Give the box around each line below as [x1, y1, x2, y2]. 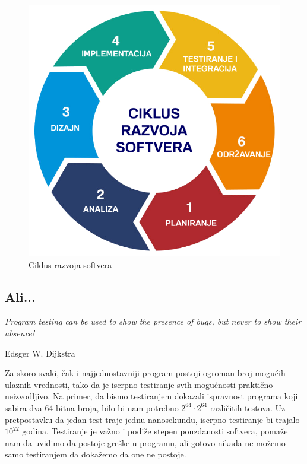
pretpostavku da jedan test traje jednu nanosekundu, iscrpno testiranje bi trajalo [5, 413, 300, 425]
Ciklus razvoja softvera [29, 258, 112, 271]
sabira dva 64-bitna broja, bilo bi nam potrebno [5, 401, 179, 414]
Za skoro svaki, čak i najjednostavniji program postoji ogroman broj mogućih [5, 367, 286, 379]
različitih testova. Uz [210, 401, 286, 414]
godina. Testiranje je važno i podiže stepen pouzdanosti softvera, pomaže [22, 425, 288, 437]
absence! [5, 326, 35, 339]
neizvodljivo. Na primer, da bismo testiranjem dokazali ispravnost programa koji [5, 390, 298, 402]
